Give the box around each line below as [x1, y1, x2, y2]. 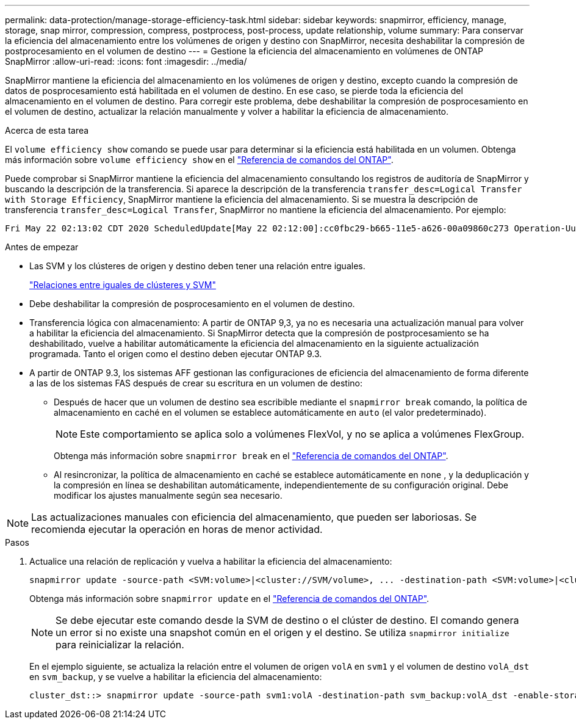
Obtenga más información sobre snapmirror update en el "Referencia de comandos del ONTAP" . [29, 593, 430, 604]
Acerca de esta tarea [5, 125, 89, 136]
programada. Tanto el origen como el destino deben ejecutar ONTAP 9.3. [29, 349, 322, 359]
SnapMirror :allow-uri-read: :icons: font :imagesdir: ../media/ [5, 56, 247, 67]
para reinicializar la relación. [56, 639, 184, 651]
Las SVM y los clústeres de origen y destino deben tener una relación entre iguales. [29, 261, 365, 271]
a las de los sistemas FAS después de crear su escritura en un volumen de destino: [29, 378, 362, 388]
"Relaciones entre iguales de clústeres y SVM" [29, 280, 216, 290]
